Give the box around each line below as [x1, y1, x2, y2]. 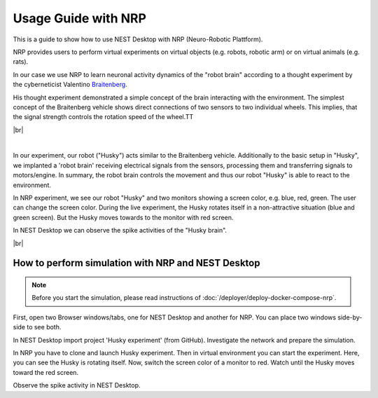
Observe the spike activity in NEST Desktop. [13, 381, 141, 390]
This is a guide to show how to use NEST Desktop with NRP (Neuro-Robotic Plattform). [13, 35, 263, 43]
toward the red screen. [13, 368, 79, 376]
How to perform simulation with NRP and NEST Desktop [13, 257, 260, 269]
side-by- [337, 313, 363, 322]
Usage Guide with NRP [13, 11, 147, 26]
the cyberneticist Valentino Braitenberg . [13, 81, 127, 89]
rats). [13, 57, 29, 66]
